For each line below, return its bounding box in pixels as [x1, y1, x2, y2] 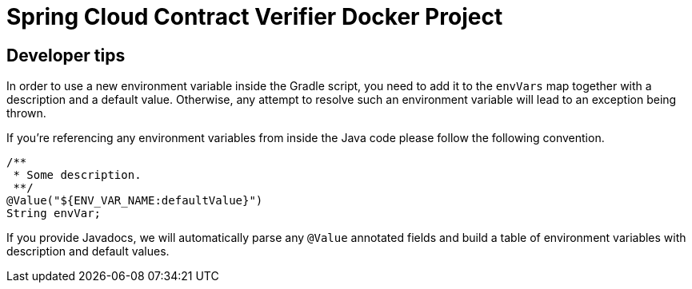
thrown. [6, 106, 46, 121]
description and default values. [6, 244, 170, 259]
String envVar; [6, 207, 102, 220]
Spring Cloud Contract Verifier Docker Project [6, 3, 503, 30]
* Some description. [13, 168, 142, 182]
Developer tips [6, 45, 126, 65]
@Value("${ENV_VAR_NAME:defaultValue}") [6, 194, 263, 208]
